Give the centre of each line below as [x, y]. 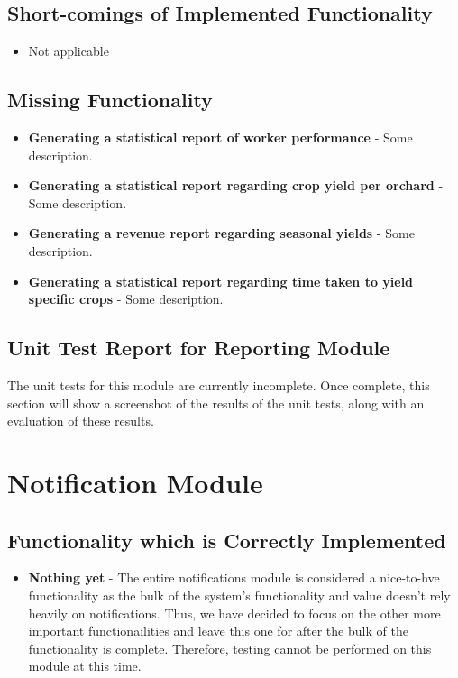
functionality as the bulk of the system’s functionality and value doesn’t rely [239, 595]
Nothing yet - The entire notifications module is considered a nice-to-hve [234, 577]
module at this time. [85, 666]
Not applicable [69, 51]
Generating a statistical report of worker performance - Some [220, 137]
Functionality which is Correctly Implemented [227, 540]
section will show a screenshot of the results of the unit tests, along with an [216, 403]
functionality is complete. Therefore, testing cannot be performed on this [230, 648]
